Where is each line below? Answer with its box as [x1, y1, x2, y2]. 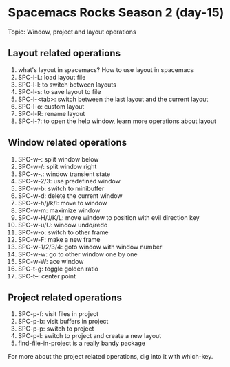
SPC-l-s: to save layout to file [17, 87, 101, 96]
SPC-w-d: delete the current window [17, 191, 123, 200]
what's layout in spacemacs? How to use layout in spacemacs [17, 65, 194, 74]
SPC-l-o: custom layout [17, 102, 85, 111]
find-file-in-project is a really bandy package [17, 339, 145, 348]
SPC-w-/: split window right [17, 162, 97, 170]
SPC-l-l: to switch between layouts [17, 80, 116, 89]
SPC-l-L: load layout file [17, 73, 86, 81]
